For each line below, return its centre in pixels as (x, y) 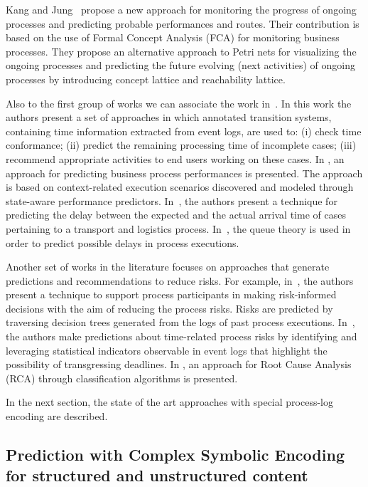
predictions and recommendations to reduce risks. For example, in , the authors (180, 280)
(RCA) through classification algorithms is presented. (122, 378)
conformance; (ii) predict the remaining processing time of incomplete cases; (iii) (181, 145)
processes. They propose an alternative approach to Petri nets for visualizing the (181, 51)
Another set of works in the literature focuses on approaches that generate (168, 267)
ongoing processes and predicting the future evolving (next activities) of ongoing (181, 65)
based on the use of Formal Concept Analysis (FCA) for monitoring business (173, 37)
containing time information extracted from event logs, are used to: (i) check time (184, 131)
